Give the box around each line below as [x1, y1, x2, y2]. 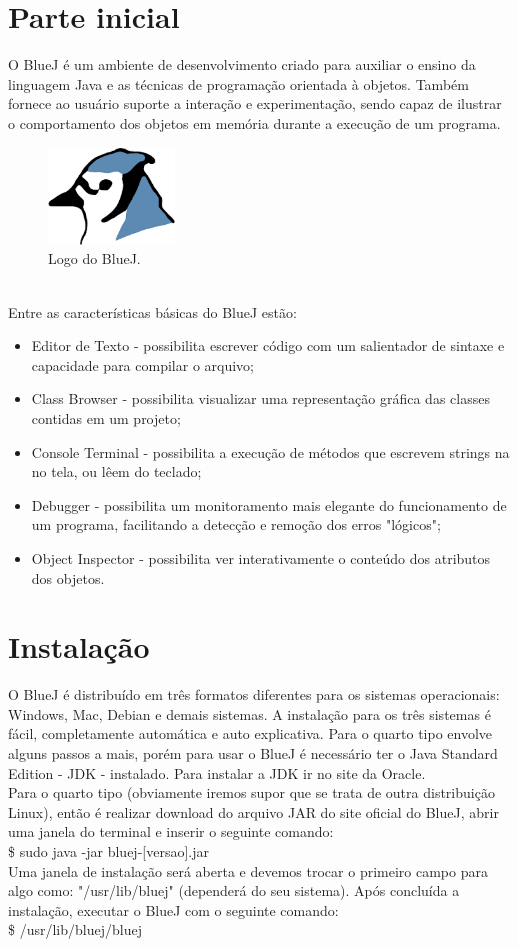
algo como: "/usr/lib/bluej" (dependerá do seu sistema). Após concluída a [8, 880, 460, 901]
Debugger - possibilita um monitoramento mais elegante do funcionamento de [31, 494, 507, 515]
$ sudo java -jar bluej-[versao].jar [8, 840, 209, 861]
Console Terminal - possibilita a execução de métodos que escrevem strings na [31, 441, 510, 462]
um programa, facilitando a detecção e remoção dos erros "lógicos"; [31, 514, 441, 535]
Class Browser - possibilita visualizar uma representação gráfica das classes [31, 388, 490, 409]
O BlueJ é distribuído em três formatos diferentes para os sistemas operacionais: [8, 684, 500, 705]
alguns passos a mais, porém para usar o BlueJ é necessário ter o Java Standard [8, 743, 498, 764]
